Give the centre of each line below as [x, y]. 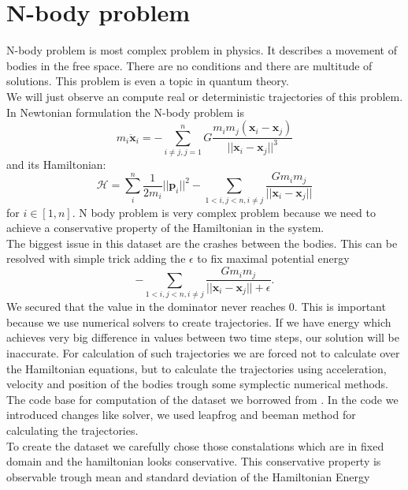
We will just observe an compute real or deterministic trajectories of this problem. [205, 96]
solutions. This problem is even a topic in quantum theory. [148, 81]
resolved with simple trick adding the [96, 258]
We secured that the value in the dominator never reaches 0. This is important [196, 307]
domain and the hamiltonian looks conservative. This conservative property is [194, 461]
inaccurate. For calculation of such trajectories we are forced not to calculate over [203, 353]
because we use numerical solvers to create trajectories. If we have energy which [199, 322]
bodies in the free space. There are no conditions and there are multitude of [189, 65]
